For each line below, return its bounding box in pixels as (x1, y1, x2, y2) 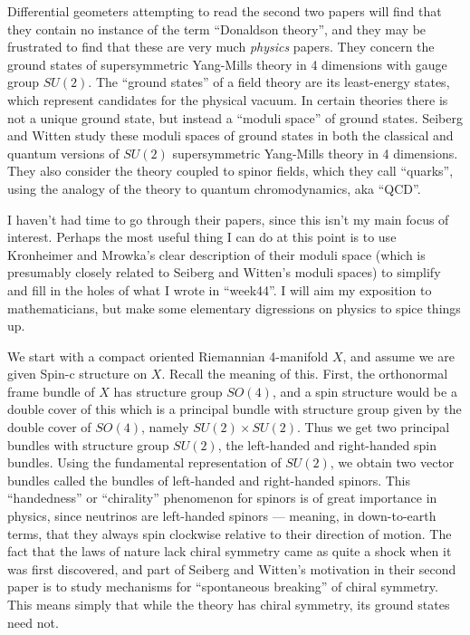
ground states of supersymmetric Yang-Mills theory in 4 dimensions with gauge (7, 54, 447, 73)
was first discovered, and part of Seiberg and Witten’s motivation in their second (7, 559, 456, 578)
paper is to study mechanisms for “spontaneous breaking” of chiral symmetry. (7, 577, 438, 596)
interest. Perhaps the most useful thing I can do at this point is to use (7, 227, 397, 246)
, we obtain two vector (330, 453, 455, 472)
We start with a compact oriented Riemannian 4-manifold (7, 346, 329, 365)
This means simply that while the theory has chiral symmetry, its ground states (7, 595, 450, 613)
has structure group (113, 381, 223, 400)
